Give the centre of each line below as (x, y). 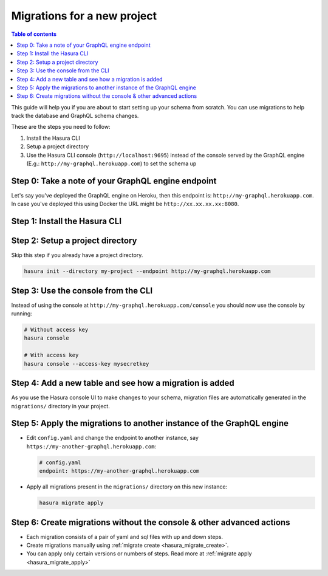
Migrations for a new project (84, 16)
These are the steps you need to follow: (61, 127)
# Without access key (56, 330)
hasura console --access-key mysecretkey (87, 364)
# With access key (51, 355)
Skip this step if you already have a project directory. (77, 255)
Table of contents (34, 34)
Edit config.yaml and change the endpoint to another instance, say (112, 438)
